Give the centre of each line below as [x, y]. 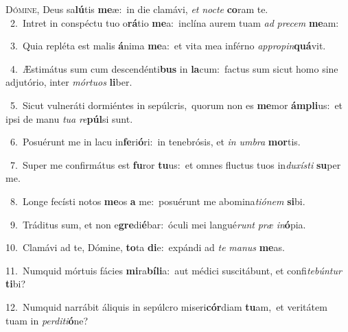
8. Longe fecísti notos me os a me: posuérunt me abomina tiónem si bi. [158, 201]
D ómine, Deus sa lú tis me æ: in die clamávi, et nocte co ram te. [137, 9]
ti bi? [16, 284]
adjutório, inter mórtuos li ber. [69, 82]
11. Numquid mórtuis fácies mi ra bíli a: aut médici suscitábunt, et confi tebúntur [174, 270]
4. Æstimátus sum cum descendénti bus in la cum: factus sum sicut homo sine [174, 68]
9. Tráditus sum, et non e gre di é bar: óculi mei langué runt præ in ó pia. [158, 224]
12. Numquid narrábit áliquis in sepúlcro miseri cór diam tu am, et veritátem [166, 306]
